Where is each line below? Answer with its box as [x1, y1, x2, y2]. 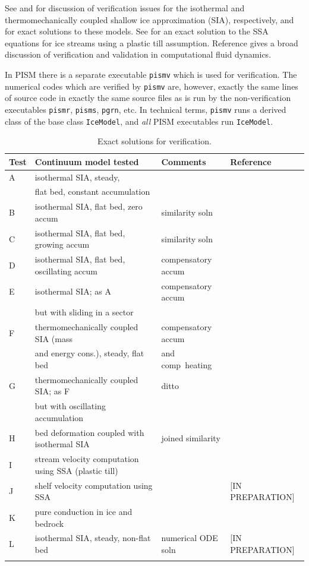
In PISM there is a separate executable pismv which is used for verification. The [5, 68, 297, 80]
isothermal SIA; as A [34, 285, 111, 298]
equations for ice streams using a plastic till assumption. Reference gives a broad [5, 36, 298, 49]
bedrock [34, 517, 64, 529]
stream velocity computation [34, 453, 139, 465]
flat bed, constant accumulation [34, 185, 150, 198]
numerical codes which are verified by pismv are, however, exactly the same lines [5, 80, 298, 92]
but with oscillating [34, 400, 106, 412]
